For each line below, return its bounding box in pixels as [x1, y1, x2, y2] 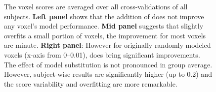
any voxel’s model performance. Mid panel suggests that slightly [4, 21, 204, 31]
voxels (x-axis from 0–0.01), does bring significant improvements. [4, 49, 200, 60]
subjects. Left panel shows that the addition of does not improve [4, 11, 204, 21]
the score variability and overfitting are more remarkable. [4, 78, 177, 89]
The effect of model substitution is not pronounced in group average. [4, 59, 213, 69]
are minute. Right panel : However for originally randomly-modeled [4, 40, 211, 50]
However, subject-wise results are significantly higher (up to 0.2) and [4, 69, 212, 79]
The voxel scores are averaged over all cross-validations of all [4, 1, 188, 11]
